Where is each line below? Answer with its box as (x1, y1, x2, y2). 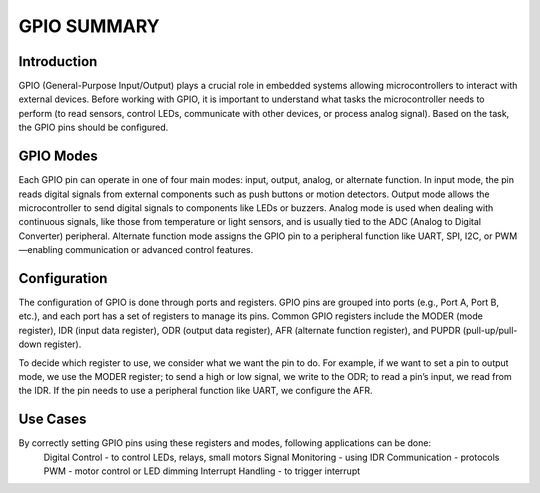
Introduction (18, 53, 98, 70)
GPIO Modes (18, 148, 99, 165)
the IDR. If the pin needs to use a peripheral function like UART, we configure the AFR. (18, 385, 374, 397)
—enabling (18, 244, 64, 256)
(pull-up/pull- (462, 324, 518, 336)
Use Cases (18, 411, 87, 428)
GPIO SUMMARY (18, 15, 160, 37)
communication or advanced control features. (65, 244, 254, 256)
